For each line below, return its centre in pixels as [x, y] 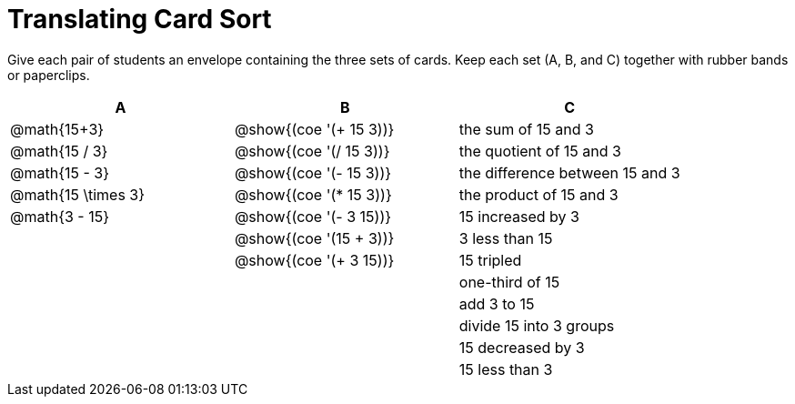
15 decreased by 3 [522, 347]
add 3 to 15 [497, 303]
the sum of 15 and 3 [526, 129]
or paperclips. [49, 75]
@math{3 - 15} [60, 216]
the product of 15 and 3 [538, 194]
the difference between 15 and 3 [569, 172]
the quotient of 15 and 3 [540, 151]
